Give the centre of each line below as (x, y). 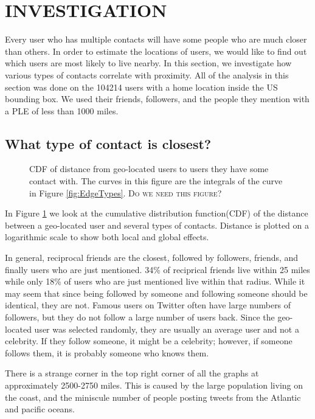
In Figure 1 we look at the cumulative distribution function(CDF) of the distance (157, 213)
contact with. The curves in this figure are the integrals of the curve (156, 181)
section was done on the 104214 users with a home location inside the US (141, 87)
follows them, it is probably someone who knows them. (107, 352)
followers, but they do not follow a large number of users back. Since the (140, 317)
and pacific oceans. (40, 409)
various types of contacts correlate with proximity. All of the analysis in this (147, 74)
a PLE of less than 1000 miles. (62, 110)
